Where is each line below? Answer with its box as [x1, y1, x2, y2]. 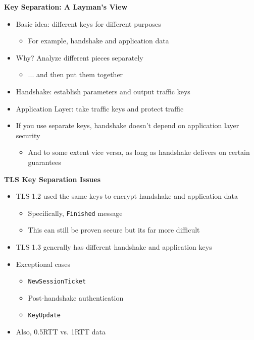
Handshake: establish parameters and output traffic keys [16, 86, 190, 96]
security [16, 130, 40, 140]
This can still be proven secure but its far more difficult [28, 224, 200, 235]
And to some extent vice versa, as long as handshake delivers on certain [28, 147, 250, 157]
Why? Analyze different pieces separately [16, 52, 143, 63]
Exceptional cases [16, 258, 71, 269]
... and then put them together [28, 69, 123, 80]
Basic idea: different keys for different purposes [16, 18, 161, 29]
